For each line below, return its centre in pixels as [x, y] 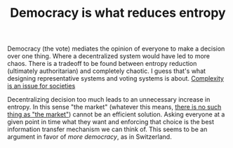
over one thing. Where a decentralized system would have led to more [109, 56]
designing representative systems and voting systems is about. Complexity [116, 79]
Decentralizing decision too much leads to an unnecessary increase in [109, 100]
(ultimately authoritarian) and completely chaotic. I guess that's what [106, 71]
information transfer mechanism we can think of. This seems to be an [107, 129]
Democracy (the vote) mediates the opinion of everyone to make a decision [116, 49]
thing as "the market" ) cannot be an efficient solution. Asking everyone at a [116, 114]
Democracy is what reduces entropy [118, 13]
